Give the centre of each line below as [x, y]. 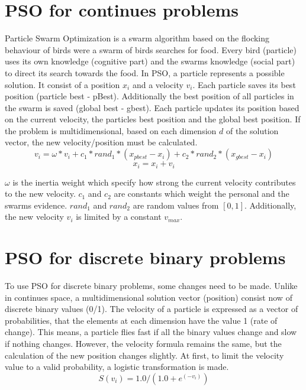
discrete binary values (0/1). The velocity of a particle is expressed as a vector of [152, 309]
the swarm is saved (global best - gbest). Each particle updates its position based [152, 107]
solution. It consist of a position [62, 84]
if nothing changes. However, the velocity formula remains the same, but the [143, 343]
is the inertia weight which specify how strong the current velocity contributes [154, 182]
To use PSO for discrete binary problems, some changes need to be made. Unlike [151, 286]
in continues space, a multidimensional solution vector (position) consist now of [149, 297]
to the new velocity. [40, 194]
